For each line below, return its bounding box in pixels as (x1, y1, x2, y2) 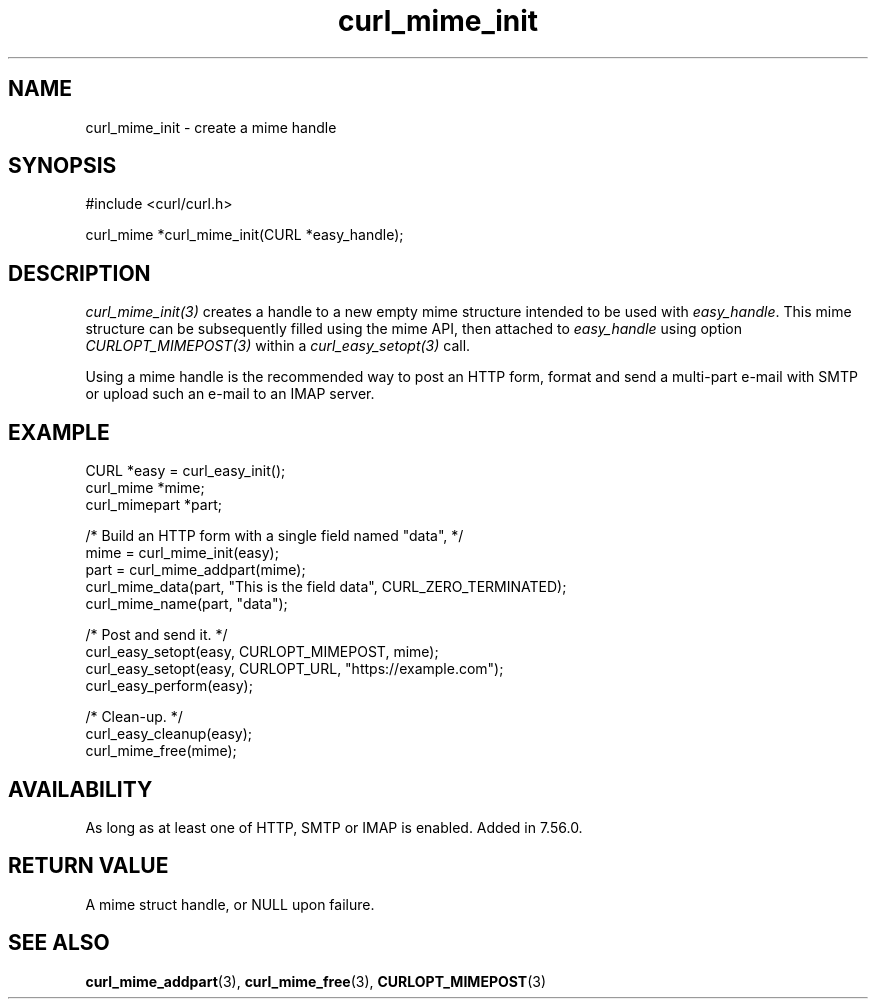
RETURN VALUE (8, 853, 169, 879)
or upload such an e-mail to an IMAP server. (85, 385, 375, 403)
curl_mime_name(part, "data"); (85, 595, 288, 613)
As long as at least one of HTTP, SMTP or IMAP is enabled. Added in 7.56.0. (85, 818, 583, 836)
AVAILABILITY (8, 776, 153, 802)
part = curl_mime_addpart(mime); (85, 561, 306, 579)
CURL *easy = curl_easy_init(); (85, 462, 286, 480)
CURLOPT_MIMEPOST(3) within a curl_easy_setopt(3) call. (85, 337, 471, 355)
